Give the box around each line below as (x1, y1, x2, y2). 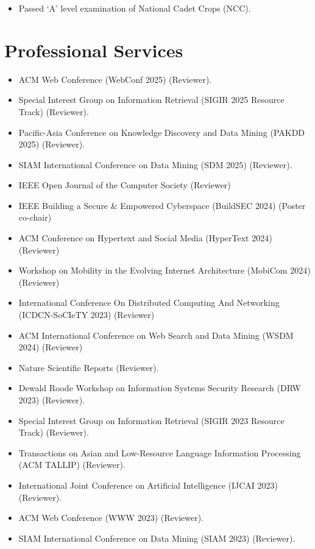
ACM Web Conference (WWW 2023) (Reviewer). (18, 511, 204, 524)
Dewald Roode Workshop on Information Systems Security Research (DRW (18, 381, 301, 394)
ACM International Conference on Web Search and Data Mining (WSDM (18, 328, 294, 341)
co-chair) (18, 211, 52, 224)
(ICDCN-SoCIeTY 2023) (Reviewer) (18, 308, 155, 321)
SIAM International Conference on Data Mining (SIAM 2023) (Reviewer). (18, 531, 296, 544)
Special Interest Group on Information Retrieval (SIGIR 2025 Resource (18, 93, 285, 106)
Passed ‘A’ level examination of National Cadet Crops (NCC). (18, 2, 251, 14)
